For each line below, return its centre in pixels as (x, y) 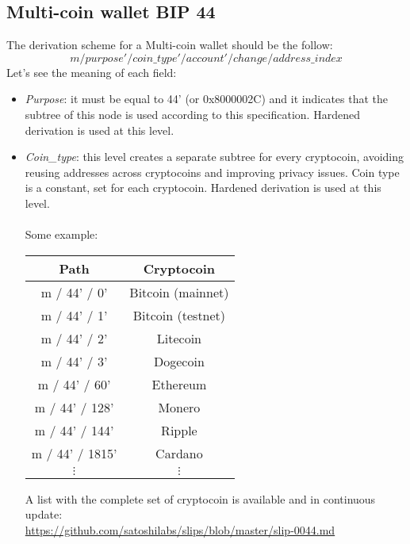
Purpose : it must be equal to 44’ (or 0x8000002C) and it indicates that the (207, 99)
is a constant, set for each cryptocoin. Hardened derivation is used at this (203, 188)
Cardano (179, 453)
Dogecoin (179, 361)
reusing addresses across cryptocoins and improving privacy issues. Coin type (212, 172)
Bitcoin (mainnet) (179, 292)
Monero (179, 407)
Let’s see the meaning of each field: (92, 72)
